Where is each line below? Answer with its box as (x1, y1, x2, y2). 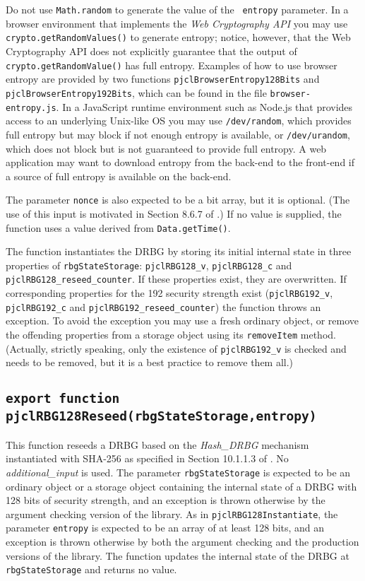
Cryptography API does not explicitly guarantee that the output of (6, 43, 297, 58)
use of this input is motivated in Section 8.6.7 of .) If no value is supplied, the (6, 206, 342, 221)
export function (6, 391, 120, 406)
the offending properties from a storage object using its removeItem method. (6, 327, 336, 341)
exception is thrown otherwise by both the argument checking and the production (6, 534, 359, 548)
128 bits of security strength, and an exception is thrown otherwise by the (6, 493, 325, 507)
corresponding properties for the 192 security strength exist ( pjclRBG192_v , (6, 286, 333, 300)
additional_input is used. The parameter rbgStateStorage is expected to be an (6, 464, 351, 479)
